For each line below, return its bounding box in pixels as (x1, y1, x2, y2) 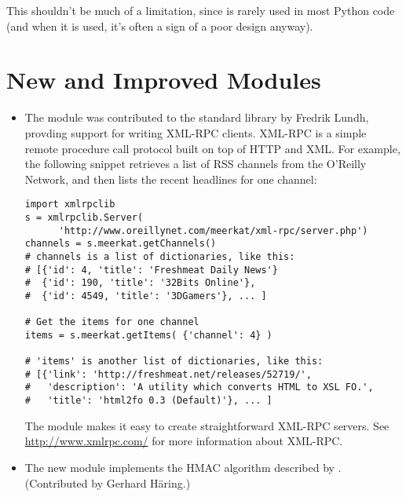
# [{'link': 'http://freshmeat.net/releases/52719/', (24, 368, 312, 380)
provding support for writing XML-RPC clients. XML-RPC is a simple (24, 124, 367, 141)
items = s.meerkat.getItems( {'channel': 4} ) (24, 329, 272, 341)
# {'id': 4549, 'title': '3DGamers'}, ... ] (24, 290, 267, 301)
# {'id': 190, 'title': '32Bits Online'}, (24, 277, 256, 289)
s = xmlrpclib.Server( (24, 211, 144, 223)
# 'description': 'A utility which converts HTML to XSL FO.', (24, 382, 374, 393)
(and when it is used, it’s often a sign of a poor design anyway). (6, 17, 313, 34)
